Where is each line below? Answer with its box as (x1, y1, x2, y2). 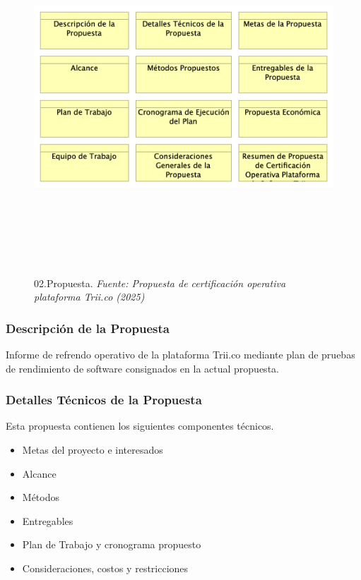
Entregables (22, 513, 73, 528)
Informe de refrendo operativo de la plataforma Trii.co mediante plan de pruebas (6, 346, 355, 361)
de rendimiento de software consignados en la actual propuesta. (6, 361, 279, 375)
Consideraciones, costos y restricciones (22, 560, 189, 575)
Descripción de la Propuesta (6, 319, 170, 337)
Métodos (22, 490, 59, 505)
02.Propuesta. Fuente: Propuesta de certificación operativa (34, 275, 286, 290)
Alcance (22, 466, 57, 481)
